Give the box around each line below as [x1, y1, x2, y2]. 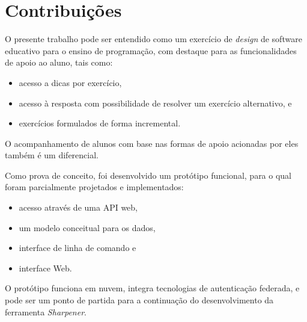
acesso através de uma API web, [19, 201, 138, 214]
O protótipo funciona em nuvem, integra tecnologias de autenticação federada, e [5, 282, 300, 294]
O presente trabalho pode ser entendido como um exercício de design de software [5, 33, 302, 45]
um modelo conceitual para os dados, [19, 221, 156, 234]
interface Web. [19, 261, 72, 274]
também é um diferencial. [5, 149, 99, 161]
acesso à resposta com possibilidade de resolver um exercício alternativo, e [19, 96, 292, 109]
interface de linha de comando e [19, 241, 136, 254]
